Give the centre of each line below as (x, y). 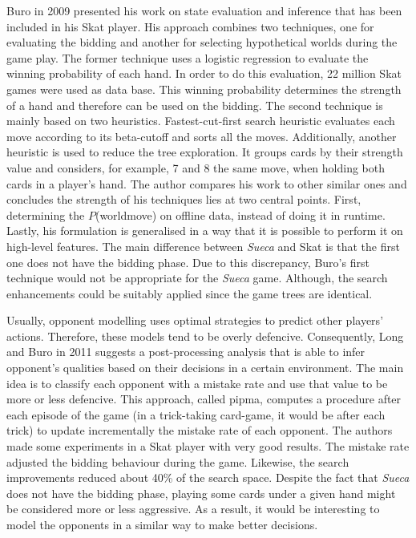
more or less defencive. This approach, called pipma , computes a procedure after (204, 399)
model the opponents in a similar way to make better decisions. (162, 524)
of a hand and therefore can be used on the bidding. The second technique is (195, 105)
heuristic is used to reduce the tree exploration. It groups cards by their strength (205, 152)
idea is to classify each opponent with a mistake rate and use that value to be (197, 383)
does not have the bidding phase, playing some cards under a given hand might (201, 493)
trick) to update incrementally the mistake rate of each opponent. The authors (200, 430)
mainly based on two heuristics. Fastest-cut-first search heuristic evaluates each (201, 121)
